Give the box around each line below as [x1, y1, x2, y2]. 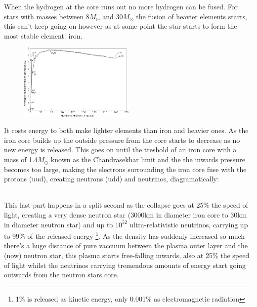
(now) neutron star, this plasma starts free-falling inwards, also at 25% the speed [4, 250, 250, 261]
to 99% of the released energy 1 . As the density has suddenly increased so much [4, 229, 245, 241]
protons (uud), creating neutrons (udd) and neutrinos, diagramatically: [4, 174, 219, 184]
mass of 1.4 [4, 154, 38, 165]
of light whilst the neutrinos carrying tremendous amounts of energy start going [4, 260, 246, 270]
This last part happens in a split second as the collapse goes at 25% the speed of [4, 200, 248, 210]
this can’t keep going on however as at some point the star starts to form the [4, 21, 237, 31]
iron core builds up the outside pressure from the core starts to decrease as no [4, 134, 240, 145]
